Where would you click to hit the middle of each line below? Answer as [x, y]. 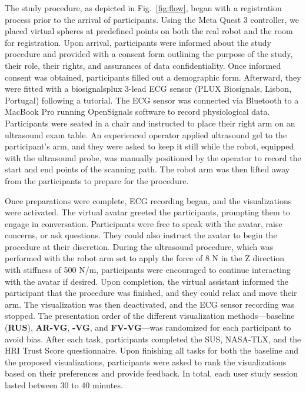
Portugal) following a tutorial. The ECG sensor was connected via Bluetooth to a [152, 100]
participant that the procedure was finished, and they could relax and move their [151, 293]
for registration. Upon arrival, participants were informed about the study [138, 42]
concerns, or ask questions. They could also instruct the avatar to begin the [141, 235]
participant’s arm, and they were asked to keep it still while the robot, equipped [149, 146]
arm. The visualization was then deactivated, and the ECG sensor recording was [150, 304]
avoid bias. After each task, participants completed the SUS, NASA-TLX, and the [153, 339]
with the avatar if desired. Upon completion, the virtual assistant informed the [147, 281]
